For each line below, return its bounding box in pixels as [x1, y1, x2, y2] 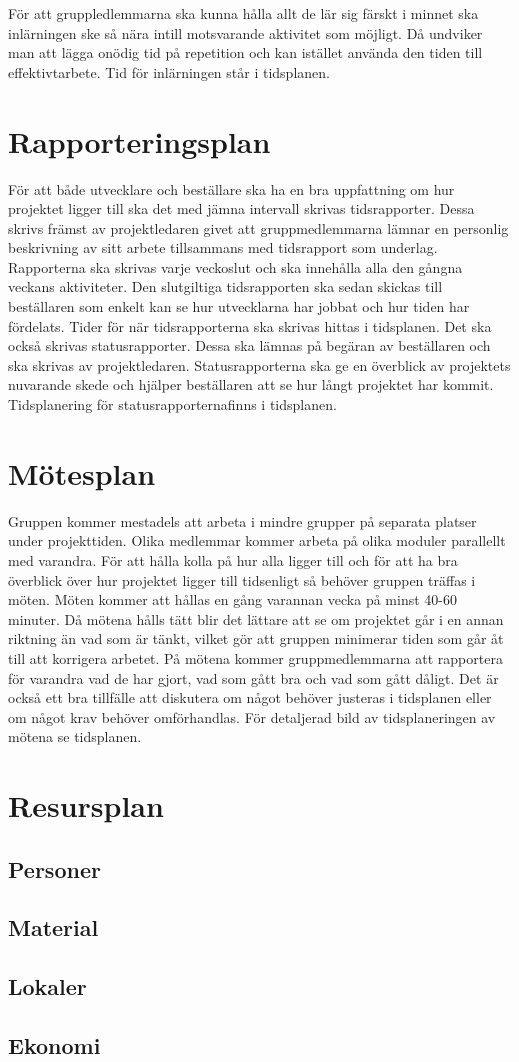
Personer [8, 853, 101, 884]
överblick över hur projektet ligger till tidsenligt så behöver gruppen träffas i [8, 569, 476, 590]
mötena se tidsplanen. [8, 726, 142, 747]
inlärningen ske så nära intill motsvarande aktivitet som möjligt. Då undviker [8, 22, 483, 43]
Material [8, 912, 99, 943]
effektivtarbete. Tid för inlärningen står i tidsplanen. [8, 61, 330, 82]
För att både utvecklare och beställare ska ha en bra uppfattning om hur [8, 178, 455, 199]
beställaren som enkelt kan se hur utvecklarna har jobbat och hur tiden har [8, 296, 470, 317]
